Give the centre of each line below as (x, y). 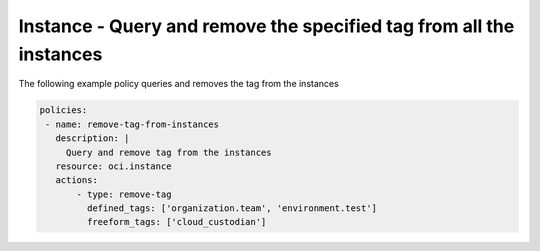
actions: (77, 180)
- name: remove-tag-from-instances (132, 124)
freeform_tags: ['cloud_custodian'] (176, 222)
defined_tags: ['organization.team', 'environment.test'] (232, 208)
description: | (92, 138)
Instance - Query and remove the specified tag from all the (266, 26)
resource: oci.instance (113, 166)
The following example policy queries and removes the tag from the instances (178, 84)
